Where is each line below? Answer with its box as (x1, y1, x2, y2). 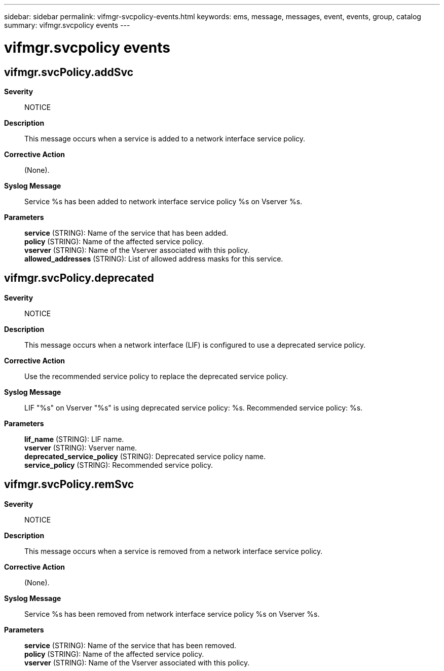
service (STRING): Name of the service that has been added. (24, 228, 228, 237)
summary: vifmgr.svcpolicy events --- (4, 21, 130, 29)
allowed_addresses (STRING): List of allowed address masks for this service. (24, 254, 283, 263)
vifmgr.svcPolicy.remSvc (4, 478, 134, 491)
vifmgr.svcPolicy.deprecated (4, 272, 154, 285)
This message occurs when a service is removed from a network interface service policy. (24, 546, 323, 555)
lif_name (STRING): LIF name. (24, 434, 124, 443)
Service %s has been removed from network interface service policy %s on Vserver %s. (24, 609, 320, 618)
